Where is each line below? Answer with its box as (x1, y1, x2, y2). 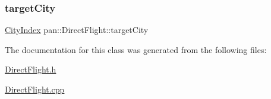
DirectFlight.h (5, 63, 56, 75)
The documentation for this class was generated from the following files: (5, 43, 267, 55)
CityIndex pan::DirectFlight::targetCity (5, 24, 149, 36)
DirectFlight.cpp (5, 83, 65, 95)
